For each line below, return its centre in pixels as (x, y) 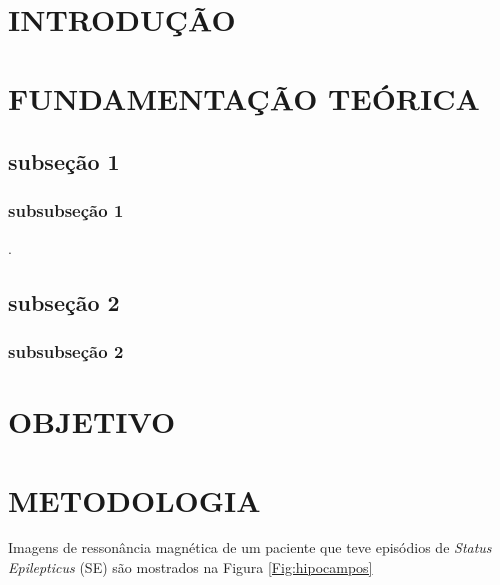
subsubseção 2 (66, 351)
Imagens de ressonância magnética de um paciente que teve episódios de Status (250, 547)
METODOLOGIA (134, 499)
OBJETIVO (92, 421)
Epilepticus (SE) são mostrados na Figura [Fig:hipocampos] (190, 567)
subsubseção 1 (66, 210)
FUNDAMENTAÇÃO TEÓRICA (244, 97)
